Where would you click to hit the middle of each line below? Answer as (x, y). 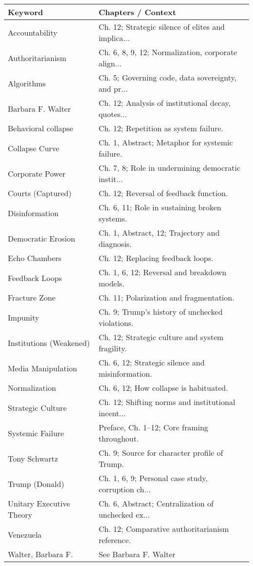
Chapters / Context (137, 12)
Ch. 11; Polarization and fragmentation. (166, 297)
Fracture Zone (32, 297)
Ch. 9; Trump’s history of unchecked (161, 312)
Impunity (24, 317)
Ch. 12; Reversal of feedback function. (163, 193)
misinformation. (125, 374)
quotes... (113, 114)
